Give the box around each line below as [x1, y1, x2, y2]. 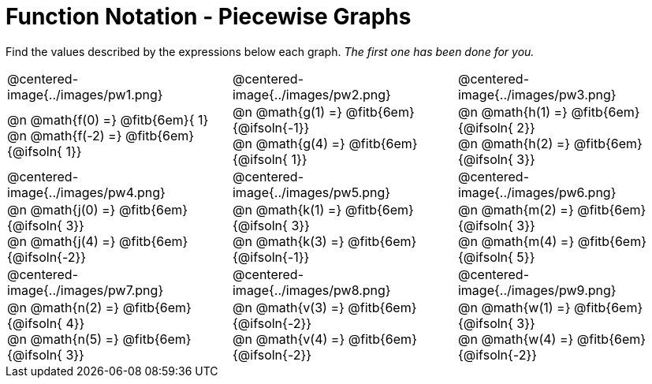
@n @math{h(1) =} [457, 103, 568, 120]
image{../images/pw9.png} [457, 281, 617, 298]
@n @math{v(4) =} [232, 330, 345, 347]
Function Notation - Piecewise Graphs [6, 3, 412, 30]
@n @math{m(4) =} [457, 233, 575, 249]
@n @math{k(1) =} [232, 201, 342, 218]
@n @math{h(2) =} [457, 135, 571, 151]
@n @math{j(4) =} [7, 233, 116, 249]
